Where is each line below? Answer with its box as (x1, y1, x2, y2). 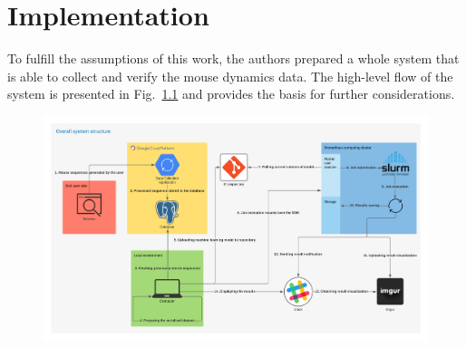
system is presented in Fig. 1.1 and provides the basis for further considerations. (7, 84, 455, 103)
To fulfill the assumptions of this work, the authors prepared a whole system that (7, 49, 460, 68)
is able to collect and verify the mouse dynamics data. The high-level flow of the (7, 66, 453, 85)
